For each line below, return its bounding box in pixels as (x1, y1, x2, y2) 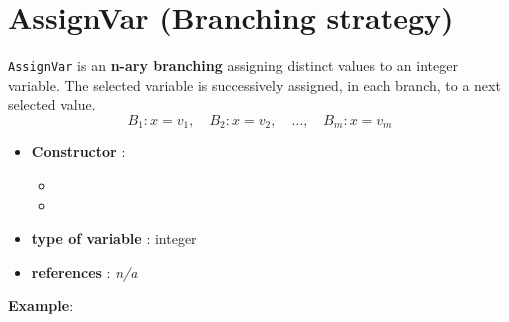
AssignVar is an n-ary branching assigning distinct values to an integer (8, 55, 458, 76)
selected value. (8, 94, 96, 115)
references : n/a (31, 261, 138, 282)
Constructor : (31, 141, 126, 162)
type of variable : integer (31, 228, 197, 249)
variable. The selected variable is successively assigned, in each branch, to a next (8, 74, 501, 95)
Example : (8, 295, 74, 316)
